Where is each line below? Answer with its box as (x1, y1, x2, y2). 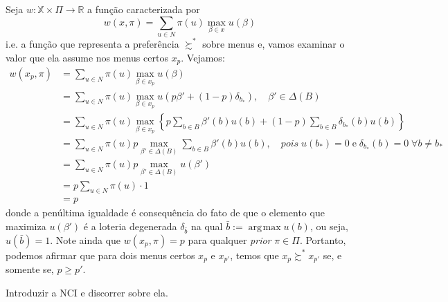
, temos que (230, 247, 279, 262)
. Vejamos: (181, 50, 225, 64)
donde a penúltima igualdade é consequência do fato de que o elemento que (6, 205, 325, 220)
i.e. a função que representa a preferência (6, 36, 179, 50)
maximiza (6, 219, 46, 234)
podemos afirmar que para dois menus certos (6, 247, 195, 262)
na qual (190, 219, 223, 234)
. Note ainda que (50, 232, 121, 247)
